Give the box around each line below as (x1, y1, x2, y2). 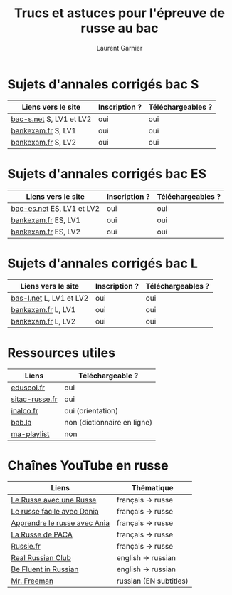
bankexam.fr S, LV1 (11, 125, 77, 135)
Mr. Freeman (11, 576, 53, 586)
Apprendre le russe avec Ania (11, 518, 110, 528)
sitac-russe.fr (11, 394, 58, 404)
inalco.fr (11, 405, 39, 415)
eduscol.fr (11, 383, 45, 393)
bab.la (11, 417, 32, 427)
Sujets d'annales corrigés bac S (7, 76, 199, 92)
